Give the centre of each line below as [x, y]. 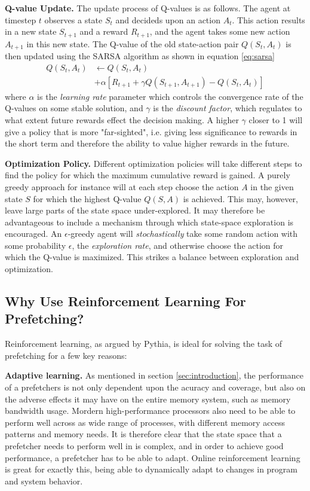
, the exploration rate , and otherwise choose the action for [178, 245]
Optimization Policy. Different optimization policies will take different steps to [154, 163]
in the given [272, 186]
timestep [21, 19]
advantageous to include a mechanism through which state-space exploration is [149, 222]
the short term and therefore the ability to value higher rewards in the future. [147, 143]
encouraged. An [33, 234]
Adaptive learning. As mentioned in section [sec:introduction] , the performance [154, 375]
